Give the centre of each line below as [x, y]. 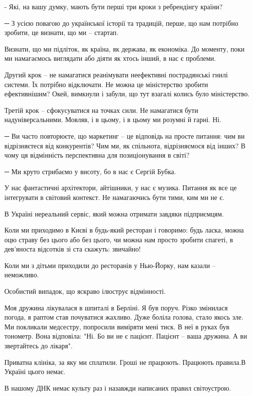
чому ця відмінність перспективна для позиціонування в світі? [97, 155]
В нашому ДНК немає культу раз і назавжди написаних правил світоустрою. [118, 387]
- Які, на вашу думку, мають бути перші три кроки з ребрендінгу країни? [114, 6]
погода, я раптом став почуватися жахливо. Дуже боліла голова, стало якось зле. [124, 317]
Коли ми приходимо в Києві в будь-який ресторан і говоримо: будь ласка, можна [124, 230]
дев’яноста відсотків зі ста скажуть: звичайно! [73, 249]
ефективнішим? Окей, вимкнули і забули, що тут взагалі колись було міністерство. [127, 94]
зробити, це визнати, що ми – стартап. [62, 32]
